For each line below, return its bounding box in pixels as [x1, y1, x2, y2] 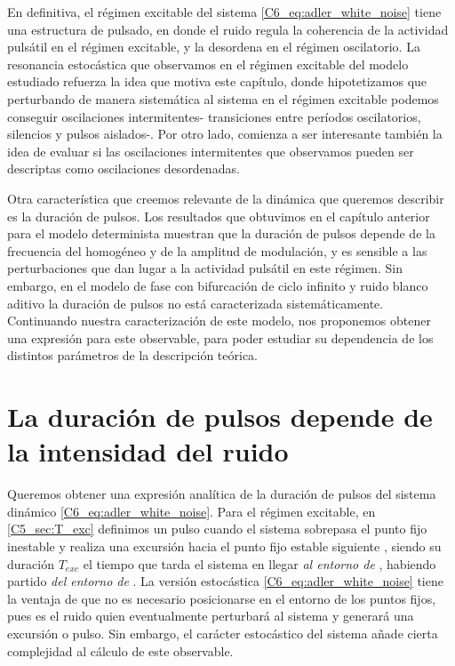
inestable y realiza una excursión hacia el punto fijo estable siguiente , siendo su [7, 536, 442, 555]
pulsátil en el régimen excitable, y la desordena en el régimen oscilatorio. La [7, 37, 420, 56]
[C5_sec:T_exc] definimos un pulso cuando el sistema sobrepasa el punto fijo [7, 519, 427, 538]
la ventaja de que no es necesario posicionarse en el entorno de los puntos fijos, [7, 589, 436, 607]
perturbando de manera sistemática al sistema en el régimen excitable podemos [7, 89, 439, 108]
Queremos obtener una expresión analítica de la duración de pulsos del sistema [7, 485, 436, 503]
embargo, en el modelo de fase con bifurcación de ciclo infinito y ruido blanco [7, 276, 428, 294]
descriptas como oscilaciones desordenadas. [7, 159, 240, 178]
